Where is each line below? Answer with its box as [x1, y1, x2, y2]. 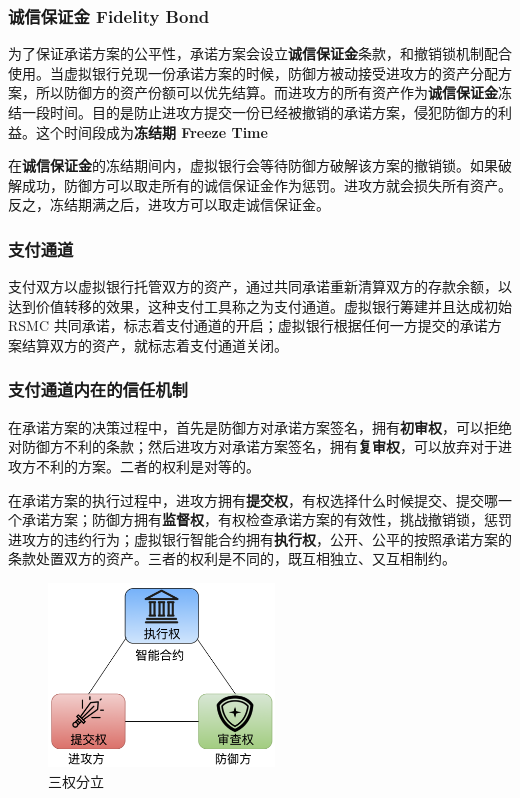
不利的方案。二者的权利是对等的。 [35, 455, 260, 476]
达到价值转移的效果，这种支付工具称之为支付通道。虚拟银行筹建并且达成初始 [8, 295, 512, 316]
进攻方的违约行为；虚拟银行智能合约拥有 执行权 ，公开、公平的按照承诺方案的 [8, 528, 512, 549]
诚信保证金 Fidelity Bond [8, 3, 210, 28]
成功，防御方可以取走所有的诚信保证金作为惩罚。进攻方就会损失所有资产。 [21, 174, 512, 195]
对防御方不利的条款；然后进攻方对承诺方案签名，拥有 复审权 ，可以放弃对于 [8, 436, 498, 457]
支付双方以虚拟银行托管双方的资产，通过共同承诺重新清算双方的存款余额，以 [8, 276, 512, 297]
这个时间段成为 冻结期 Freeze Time [35, 121, 268, 142]
